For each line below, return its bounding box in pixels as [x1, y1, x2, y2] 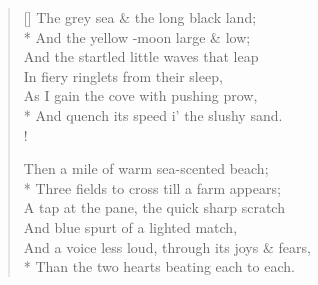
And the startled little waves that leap [23, 46, 259, 67]
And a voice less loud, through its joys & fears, [23, 236, 311, 257]
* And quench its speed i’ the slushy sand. [23, 104, 283, 125]
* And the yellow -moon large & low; [23, 26, 251, 47]
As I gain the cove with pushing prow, [23, 85, 258, 106]
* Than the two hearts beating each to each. [23, 256, 295, 277]
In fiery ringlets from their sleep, [23, 65, 223, 86]
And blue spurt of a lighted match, [23, 216, 238, 237]
